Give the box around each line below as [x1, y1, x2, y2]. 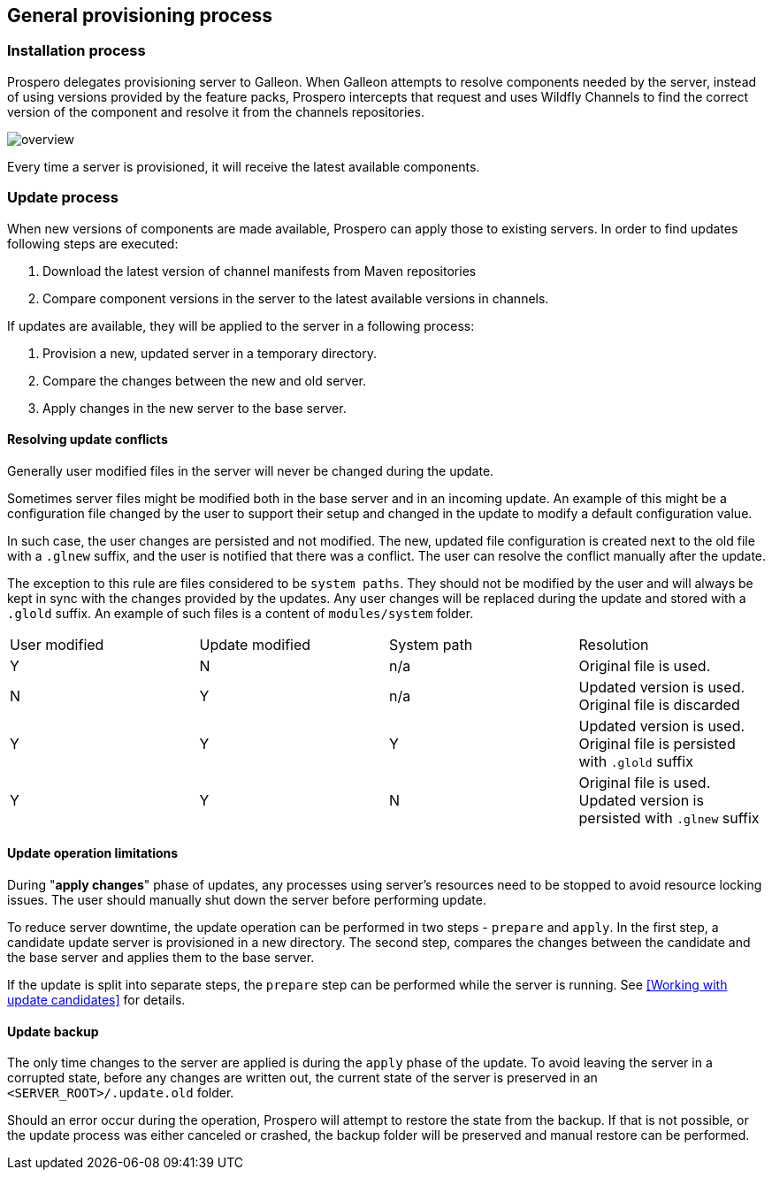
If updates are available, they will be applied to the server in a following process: [7, 317, 475, 333]
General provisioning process [7, 4, 272, 27]
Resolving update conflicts [7, 432, 168, 447]
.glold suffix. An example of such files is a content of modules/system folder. [7, 605, 474, 621]
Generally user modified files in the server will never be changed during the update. [7, 462, 494, 478]
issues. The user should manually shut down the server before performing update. [7, 891, 486, 907]
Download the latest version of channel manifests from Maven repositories [42, 263, 477, 279]
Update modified [199, 635, 311, 653]
